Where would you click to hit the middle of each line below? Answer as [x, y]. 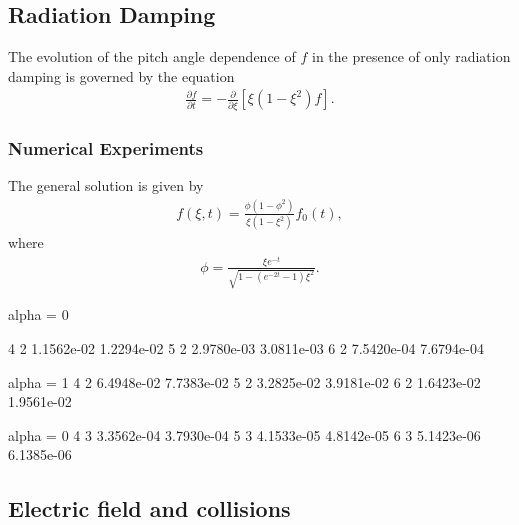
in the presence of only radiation [411, 56]
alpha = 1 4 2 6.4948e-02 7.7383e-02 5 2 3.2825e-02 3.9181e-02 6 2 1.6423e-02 [244, 381]
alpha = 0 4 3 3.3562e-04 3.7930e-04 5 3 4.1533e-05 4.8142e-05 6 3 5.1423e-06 [244, 434]
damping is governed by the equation [121, 75]
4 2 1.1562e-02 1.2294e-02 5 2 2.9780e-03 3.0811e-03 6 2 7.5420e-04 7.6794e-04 [246, 347]
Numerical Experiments [106, 147]
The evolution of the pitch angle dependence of [152, 56]
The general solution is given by [106, 184]
